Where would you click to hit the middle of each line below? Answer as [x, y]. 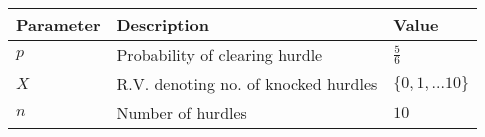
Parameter [58, 24]
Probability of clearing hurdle [219, 54]
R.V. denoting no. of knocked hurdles [247, 83]
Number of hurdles [181, 112]
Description [163, 24]
